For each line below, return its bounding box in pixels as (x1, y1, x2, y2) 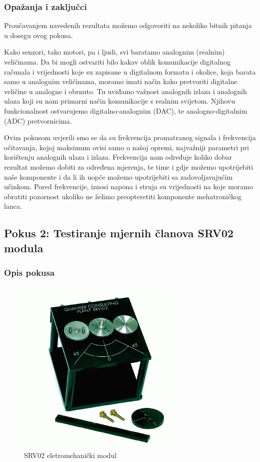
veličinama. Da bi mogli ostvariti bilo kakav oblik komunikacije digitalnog (4, 57, 231, 67)
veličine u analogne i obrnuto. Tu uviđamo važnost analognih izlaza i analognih (4, 86, 247, 96)
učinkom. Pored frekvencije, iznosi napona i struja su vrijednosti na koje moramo (4, 181, 253, 192)
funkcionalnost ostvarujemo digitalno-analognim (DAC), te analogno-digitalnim (4, 105, 247, 116)
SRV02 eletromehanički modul (24, 449, 117, 460)
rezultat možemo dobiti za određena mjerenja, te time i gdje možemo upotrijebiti (4, 161, 253, 172)
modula (4, 240, 44, 255)
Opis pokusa (4, 266, 55, 278)
